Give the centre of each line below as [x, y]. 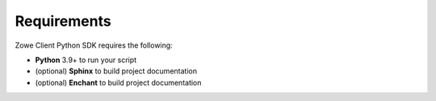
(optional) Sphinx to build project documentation [116, 71]
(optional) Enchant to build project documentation [118, 82]
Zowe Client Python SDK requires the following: [94, 45]
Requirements [63, 21]
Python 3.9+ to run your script [86, 60]
